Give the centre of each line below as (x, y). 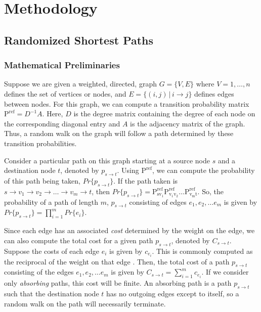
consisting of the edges (39, 272)
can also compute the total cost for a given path (79, 240)
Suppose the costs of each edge (52, 251)
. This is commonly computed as (202, 251)
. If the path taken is (146, 180)
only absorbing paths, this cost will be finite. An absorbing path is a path (118, 283)
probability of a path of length (51, 202)
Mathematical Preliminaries (62, 65)
